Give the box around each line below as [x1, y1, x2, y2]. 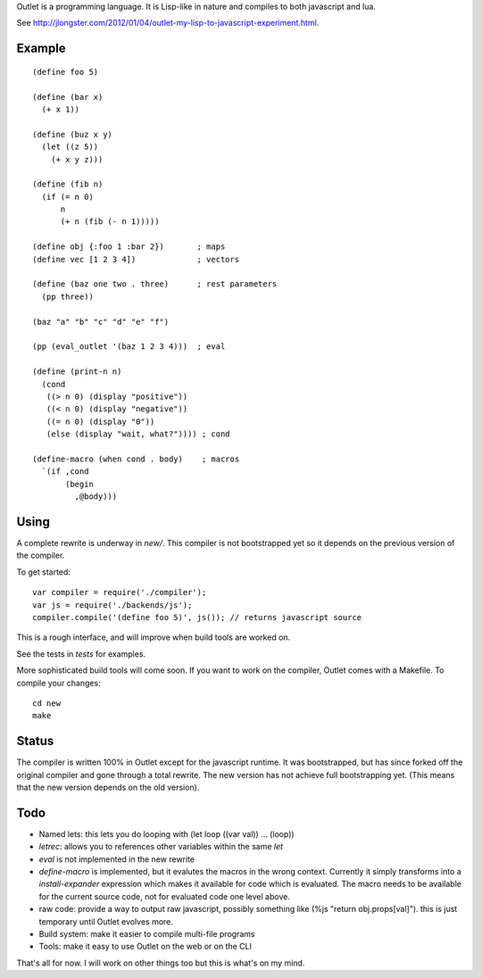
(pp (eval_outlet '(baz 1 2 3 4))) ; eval [32, 342, 226, 352]
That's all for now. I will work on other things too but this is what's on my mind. [16, 957, 305, 968]
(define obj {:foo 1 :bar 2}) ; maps [32, 242, 226, 252]
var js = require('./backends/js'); [32, 600, 193, 610]
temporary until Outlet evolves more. [38, 916, 174, 927]
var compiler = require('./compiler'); [32, 587, 207, 598]
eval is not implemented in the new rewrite [38, 853, 195, 865]
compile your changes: [16, 677, 102, 688]
